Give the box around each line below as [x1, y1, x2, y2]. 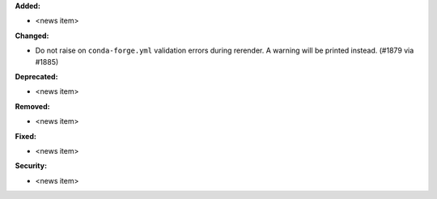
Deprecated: [15, 71, 58, 81]
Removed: [15, 101, 50, 111]
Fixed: [15, 131, 36, 141]
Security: [15, 161, 48, 171]
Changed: [15, 31, 49, 40]
